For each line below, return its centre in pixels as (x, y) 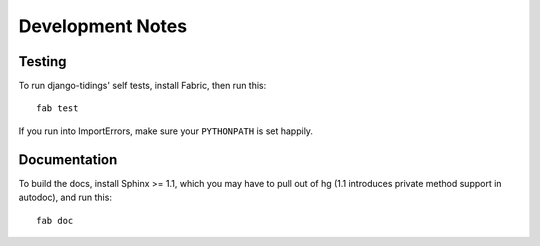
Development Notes (103, 26)
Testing (42, 61)
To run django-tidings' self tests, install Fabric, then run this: (142, 86)
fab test (57, 108)
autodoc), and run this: (65, 197)
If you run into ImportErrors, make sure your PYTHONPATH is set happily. (166, 131)
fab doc (55, 220)
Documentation (68, 159)
